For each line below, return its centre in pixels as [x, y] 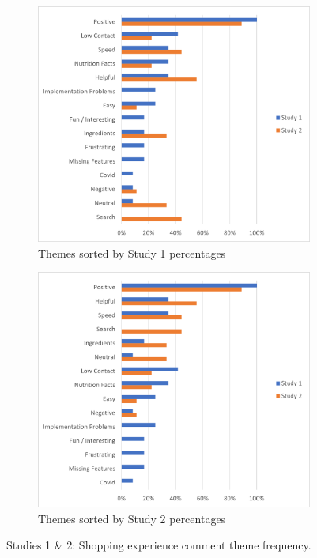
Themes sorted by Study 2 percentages [132, 518]
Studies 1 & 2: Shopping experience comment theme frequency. [159, 545]
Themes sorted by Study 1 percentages [132, 253]
